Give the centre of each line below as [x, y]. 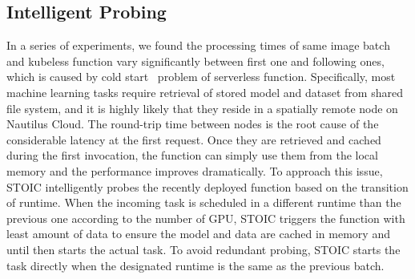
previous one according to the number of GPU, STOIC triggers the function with [206, 218]
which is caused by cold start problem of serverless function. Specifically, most [201, 77]
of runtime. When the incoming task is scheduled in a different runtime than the [204, 202]
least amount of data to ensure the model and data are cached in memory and [198, 234]
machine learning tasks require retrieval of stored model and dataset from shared [205, 92]
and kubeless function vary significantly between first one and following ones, [195, 61]
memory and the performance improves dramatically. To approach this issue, [195, 170]
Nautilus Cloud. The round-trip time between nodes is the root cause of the [193, 124]
